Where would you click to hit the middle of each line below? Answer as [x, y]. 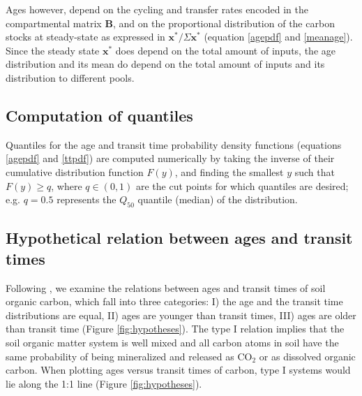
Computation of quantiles [99, 115]
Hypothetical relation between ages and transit [179, 238]
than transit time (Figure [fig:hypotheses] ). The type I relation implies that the [175, 329]
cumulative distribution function [75, 171]
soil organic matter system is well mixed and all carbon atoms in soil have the [172, 342]
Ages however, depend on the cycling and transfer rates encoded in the [157, 9]
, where [67, 185]
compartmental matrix [54, 23]
